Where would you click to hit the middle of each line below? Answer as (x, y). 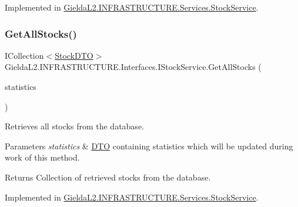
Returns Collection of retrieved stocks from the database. (108, 177)
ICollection (24, 55)
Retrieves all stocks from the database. (74, 126)
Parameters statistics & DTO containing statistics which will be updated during (149, 146)
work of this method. (42, 157)
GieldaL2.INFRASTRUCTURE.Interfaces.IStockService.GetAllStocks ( (133, 67)
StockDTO (74, 55)
